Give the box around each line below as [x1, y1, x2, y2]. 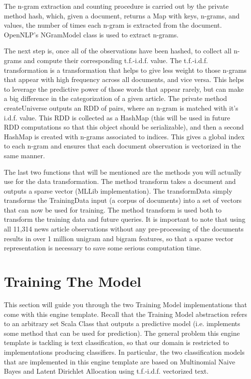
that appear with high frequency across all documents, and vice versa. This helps [4, 74, 244, 84]
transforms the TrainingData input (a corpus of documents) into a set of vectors [4, 195, 242, 205]
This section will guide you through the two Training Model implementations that [4, 299, 247, 309]
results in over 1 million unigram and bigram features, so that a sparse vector [4, 233, 234, 243]
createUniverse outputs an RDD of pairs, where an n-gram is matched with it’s [4, 102, 238, 113]
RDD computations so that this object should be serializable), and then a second [4, 122, 244, 132]
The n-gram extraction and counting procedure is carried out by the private [4, 1, 229, 11]
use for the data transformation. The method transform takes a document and [4, 176, 236, 186]
